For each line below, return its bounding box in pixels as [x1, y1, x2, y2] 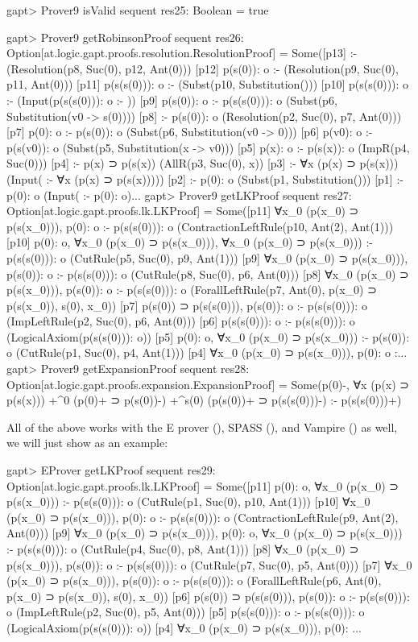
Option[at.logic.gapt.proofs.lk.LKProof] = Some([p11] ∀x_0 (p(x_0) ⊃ [6, 202, 359, 219]
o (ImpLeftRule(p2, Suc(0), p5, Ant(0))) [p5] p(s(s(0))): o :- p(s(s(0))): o [6, 603, 365, 620]
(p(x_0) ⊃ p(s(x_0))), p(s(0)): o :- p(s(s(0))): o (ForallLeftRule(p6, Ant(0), [6, 572, 382, 589]
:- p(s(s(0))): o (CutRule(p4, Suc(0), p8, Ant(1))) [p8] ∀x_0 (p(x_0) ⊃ [6, 541, 359, 557]
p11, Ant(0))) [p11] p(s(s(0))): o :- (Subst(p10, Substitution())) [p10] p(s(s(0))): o [6, 76, 409, 93]
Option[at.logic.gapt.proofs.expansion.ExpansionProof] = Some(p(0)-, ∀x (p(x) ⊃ [6, 375, 410, 392]
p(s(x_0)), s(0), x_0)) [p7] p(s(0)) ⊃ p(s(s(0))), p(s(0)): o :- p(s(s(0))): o [6, 296, 367, 313]
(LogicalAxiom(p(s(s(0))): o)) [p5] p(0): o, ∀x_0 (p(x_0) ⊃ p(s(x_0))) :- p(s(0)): [6, 328, 410, 345]
